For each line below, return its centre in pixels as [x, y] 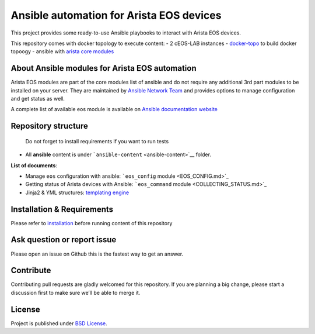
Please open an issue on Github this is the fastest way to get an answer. [97, 254]
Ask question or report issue [64, 240]
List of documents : [34, 165]
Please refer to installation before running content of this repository [92, 223]
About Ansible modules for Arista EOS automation [104, 68]
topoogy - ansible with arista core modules [62, 51]
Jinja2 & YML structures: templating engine [77, 192]
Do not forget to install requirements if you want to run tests [97, 141]
